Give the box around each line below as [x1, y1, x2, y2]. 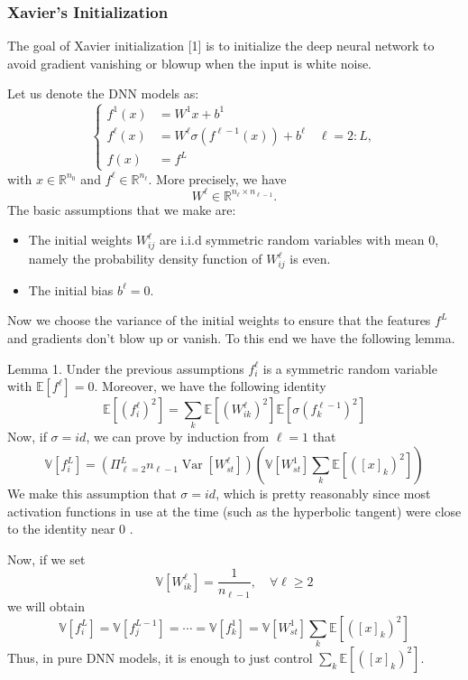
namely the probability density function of [28, 249, 262, 268]
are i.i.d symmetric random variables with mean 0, [159, 230, 439, 249]
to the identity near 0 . [7, 519, 133, 538]
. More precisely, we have [148, 169, 287, 188]
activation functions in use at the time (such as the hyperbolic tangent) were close [7, 501, 462, 520]
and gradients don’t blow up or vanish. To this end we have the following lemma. [7, 328, 455, 347]
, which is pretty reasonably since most [216, 484, 431, 503]
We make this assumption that [7, 484, 177, 503]
